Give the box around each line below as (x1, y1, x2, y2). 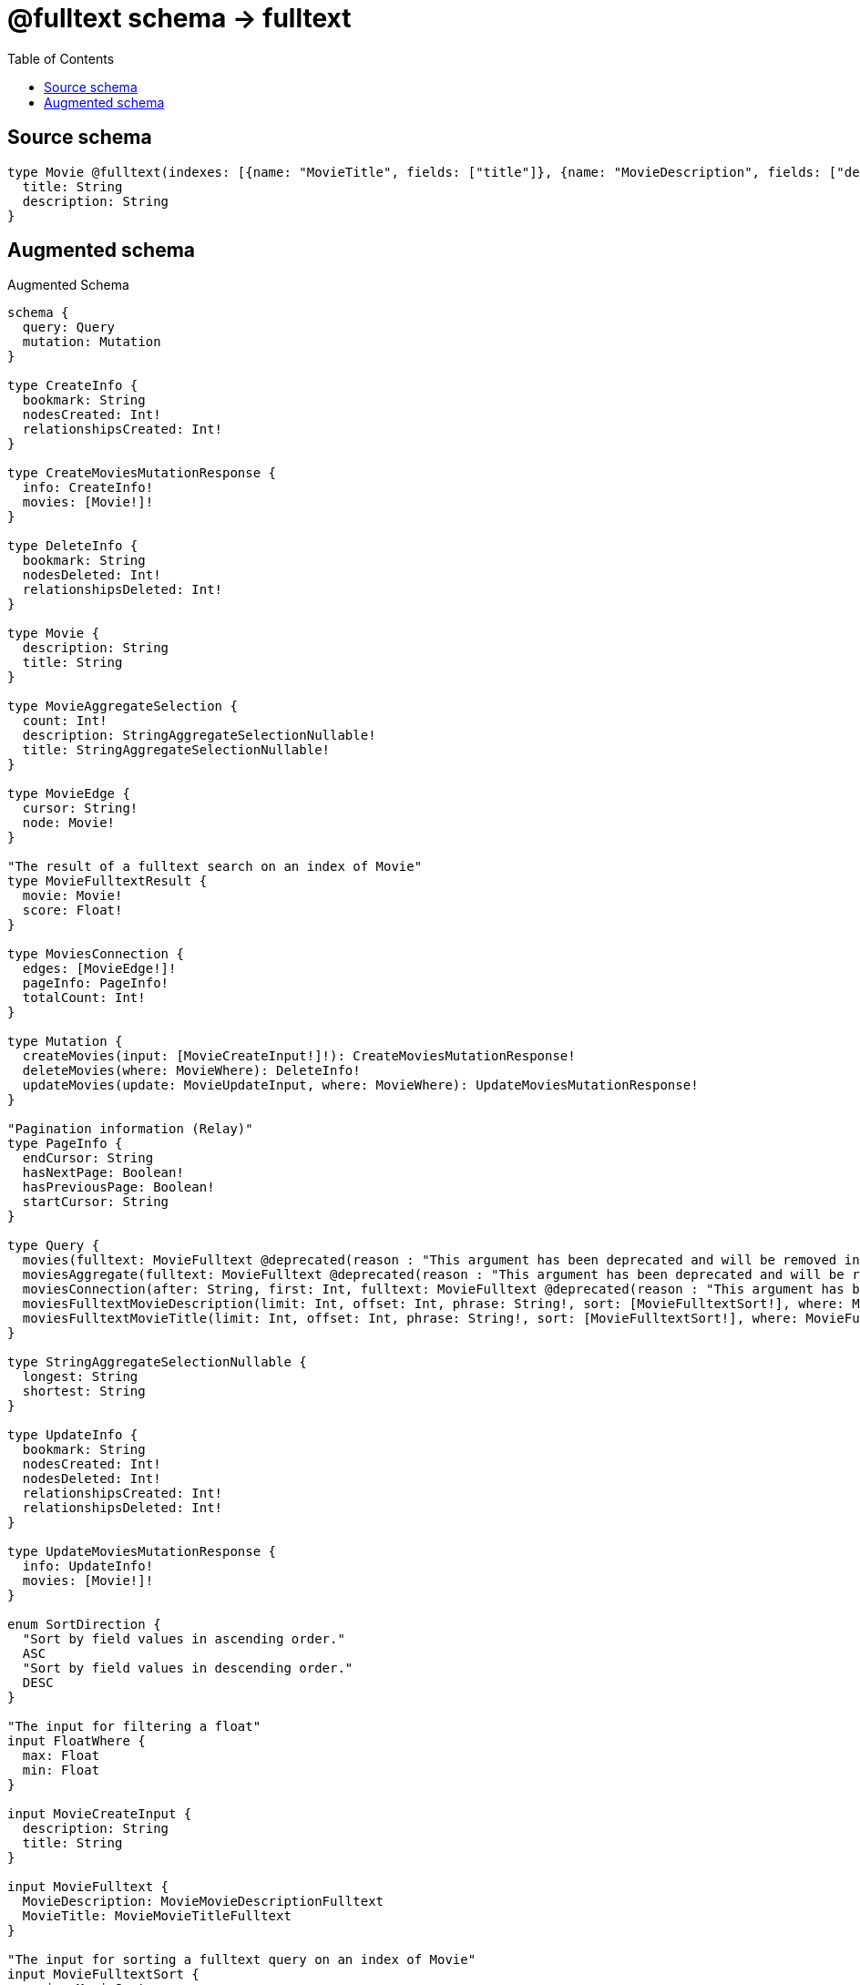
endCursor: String (22, 1151, 154, 1166)
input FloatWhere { (7, 1734, 146, 1749)
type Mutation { (7, 1034, 123, 1049)
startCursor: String (22, 1194, 169, 1210)
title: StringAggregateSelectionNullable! (22, 742, 331, 758)
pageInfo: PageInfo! (22, 976, 169, 991)
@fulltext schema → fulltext (7, 3, 352, 34)
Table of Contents (7, 50, 115, 67)
